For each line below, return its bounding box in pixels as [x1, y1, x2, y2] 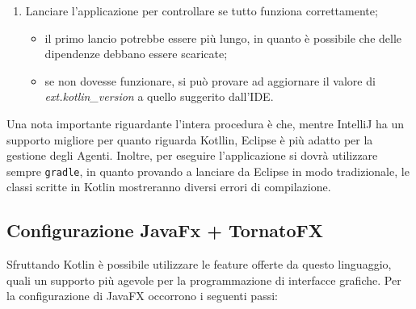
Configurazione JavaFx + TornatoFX [6, 218, 323, 243]
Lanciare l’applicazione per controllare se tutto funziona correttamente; [25, 2, 378, 19]
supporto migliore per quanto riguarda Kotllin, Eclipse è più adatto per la [6, 131, 373, 148]
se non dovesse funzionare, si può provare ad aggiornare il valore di [44, 72, 376, 89]
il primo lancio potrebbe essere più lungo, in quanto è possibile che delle [44, 29, 402, 46]
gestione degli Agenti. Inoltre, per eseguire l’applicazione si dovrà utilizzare [6, 147, 378, 164]
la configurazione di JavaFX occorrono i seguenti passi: [6, 287, 278, 304]
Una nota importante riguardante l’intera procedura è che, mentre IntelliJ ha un [6, 115, 405, 132]
